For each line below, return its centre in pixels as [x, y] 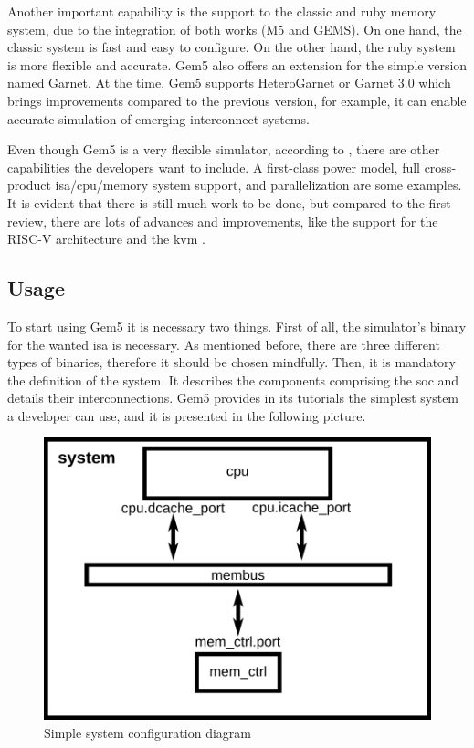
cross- [440, 167]
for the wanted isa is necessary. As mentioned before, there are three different [224, 344]
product [29, 185]
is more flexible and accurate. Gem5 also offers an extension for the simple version [237, 64]
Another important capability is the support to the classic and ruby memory [222, 11]
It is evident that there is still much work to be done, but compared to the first [229, 202]
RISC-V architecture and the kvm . [106, 239]
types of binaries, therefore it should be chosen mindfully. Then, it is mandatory [232, 362]
